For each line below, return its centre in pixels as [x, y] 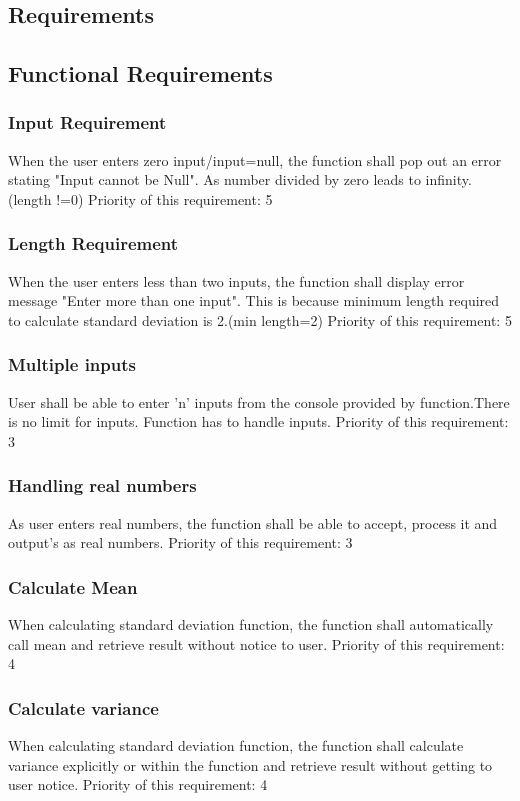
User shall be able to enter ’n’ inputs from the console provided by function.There [259, 401]
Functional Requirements [140, 73]
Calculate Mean [73, 586]
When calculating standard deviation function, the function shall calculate [236, 745]
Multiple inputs [72, 364]
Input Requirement [87, 122]
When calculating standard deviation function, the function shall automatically [251, 624]
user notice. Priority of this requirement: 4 [138, 784]
